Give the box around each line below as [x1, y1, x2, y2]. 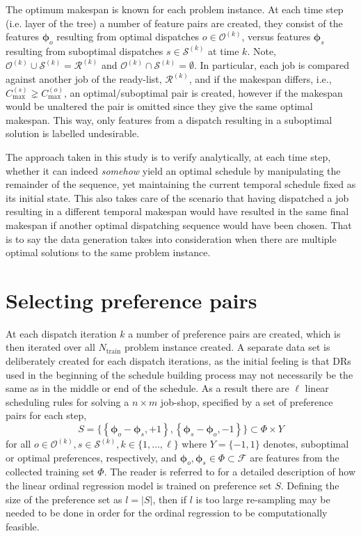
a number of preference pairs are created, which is [128, 326, 341, 340]
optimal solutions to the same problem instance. [6, 245, 211, 260]
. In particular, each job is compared [193, 58, 350, 72]
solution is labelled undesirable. [6, 126, 140, 141]
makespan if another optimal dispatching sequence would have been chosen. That [6, 217, 352, 232]
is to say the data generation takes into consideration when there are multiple [6, 231, 337, 246]
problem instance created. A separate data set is [124, 340, 330, 354]
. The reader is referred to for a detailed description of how [104, 464, 355, 479]
